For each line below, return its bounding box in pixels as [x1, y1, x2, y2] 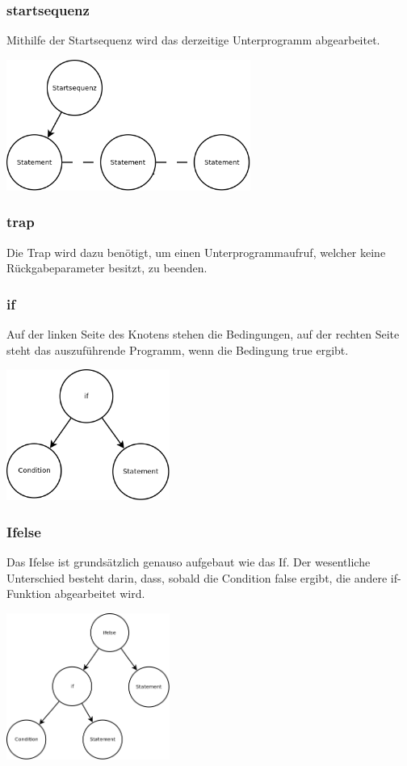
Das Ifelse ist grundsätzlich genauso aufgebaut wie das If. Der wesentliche [6, 553, 371, 570]
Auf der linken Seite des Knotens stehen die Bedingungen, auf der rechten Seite [6, 325, 400, 342]
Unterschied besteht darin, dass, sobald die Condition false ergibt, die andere [6, 569, 388, 586]
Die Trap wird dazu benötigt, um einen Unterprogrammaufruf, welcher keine [6, 243, 386, 260]
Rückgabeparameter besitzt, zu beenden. [6, 259, 208, 276]
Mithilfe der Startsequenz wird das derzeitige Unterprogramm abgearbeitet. [6, 32, 380, 48]
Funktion [6, 585, 52, 602]
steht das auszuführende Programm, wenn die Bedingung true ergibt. [6, 341, 349, 358]
